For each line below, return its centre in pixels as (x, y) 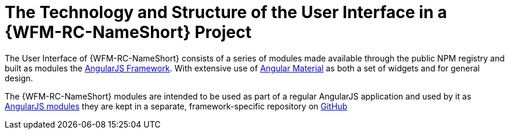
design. (19, 78)
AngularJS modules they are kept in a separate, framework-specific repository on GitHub (176, 106)
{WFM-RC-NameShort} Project (128, 32)
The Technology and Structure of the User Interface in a (226, 12)
